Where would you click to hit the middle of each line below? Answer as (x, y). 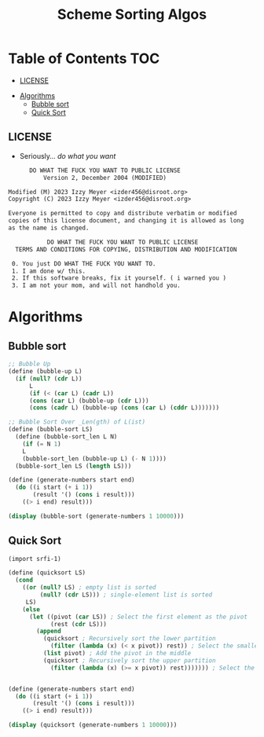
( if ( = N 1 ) (42, 444)
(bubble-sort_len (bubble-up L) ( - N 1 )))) (95, 458)
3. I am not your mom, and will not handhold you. (96, 286)
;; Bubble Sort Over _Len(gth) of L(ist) (77, 422)
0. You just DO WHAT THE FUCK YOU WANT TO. (84, 264)
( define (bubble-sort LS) (50, 430)
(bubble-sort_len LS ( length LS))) (73, 466)
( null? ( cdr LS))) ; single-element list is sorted (126, 595)
